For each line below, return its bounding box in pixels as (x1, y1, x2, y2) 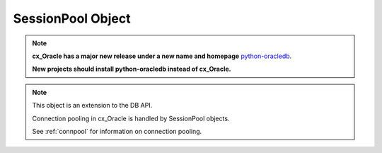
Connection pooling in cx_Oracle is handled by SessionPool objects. (32, 114, 230, 123)
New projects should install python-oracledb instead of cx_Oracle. (32, 64, 231, 74)
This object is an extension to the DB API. (32, 101, 153, 110)
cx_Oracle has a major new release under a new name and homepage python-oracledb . (32, 52, 292, 60)
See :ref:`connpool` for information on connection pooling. (32, 127, 202, 135)
